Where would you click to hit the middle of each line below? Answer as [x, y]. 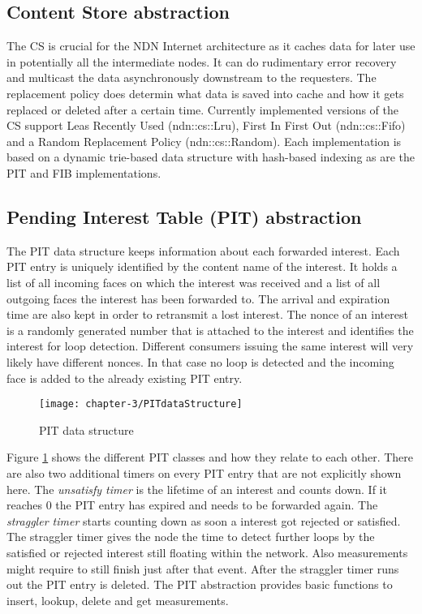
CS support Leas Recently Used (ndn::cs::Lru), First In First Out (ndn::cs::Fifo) [206, 125]
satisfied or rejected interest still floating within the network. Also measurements [207, 552]
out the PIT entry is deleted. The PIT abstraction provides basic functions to [200, 584]
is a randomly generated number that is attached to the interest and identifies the [210, 330]
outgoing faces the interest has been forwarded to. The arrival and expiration [198, 298]
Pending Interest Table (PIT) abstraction [184, 216]
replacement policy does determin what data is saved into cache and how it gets [205, 93]
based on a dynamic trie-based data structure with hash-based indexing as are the [211, 157]
